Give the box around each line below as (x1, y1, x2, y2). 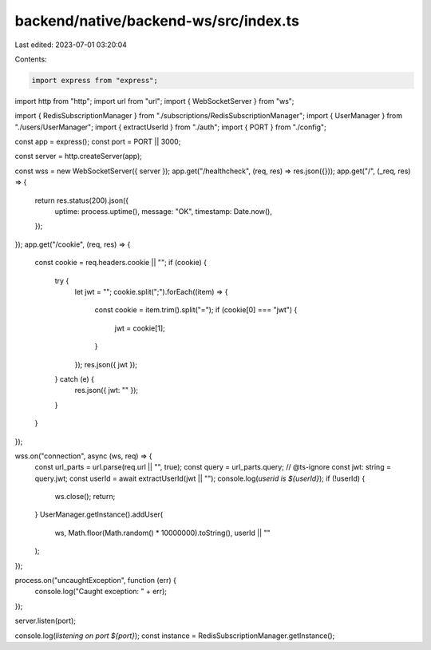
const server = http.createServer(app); (14, 152, 143, 161)
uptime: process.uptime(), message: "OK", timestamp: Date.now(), (54, 207, 273, 216)
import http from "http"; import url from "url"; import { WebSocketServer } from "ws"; (14, 96, 295, 105)
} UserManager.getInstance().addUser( (34, 509, 164, 519)
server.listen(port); (14, 616, 76, 626)
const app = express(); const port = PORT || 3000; (14, 137, 181, 147)
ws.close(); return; (54, 492, 116, 501)
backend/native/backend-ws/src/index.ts (14, 12, 299, 30)
